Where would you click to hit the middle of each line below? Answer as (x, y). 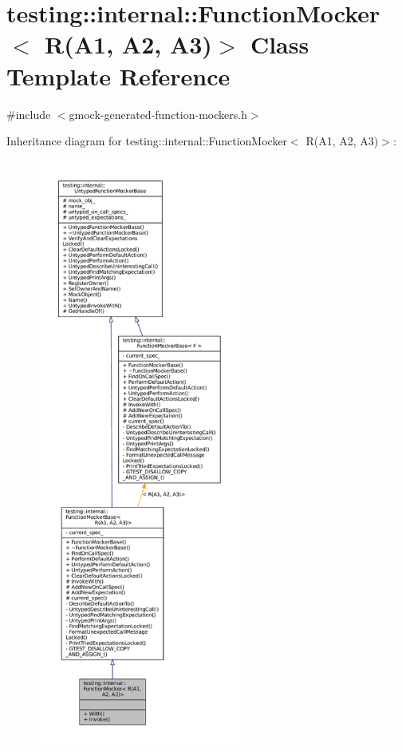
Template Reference (118, 75)
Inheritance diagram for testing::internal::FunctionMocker (147, 141)
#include (29, 114)
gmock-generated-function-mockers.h (158, 114)
